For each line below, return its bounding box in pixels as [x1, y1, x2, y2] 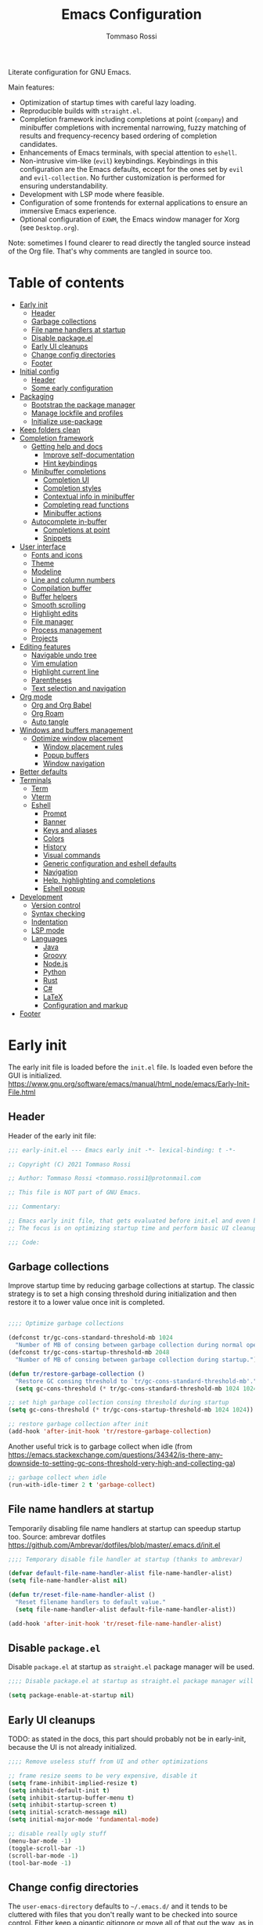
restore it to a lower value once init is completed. [8, 1298, 165, 1307]
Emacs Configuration [61, 5, 202, 24]
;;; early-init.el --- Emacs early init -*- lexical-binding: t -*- [8, 1146, 236, 1154]
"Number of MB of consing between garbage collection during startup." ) [15, 1356, 258, 1364]
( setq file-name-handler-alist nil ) [8, 1576, 128, 1585]
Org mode [19, 692, 52, 701]
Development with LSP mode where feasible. [19, 189, 164, 199]
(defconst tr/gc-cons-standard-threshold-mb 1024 [8, 1334, 174, 1342]
